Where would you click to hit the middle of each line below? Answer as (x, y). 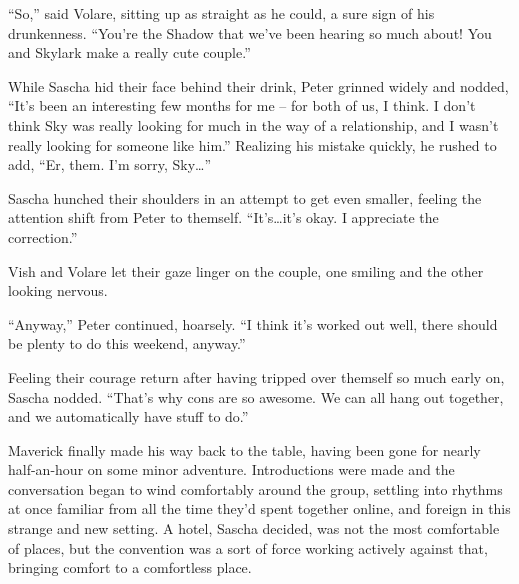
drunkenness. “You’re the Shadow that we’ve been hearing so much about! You (250, 32)
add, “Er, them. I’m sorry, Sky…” (110, 164)
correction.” (43, 236)
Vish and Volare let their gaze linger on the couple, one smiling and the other (246, 270)
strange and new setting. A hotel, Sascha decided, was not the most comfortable (254, 528)
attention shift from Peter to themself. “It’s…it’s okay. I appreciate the (223, 217)
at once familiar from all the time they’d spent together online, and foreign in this (259, 508)
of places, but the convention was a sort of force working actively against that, (248, 547)
